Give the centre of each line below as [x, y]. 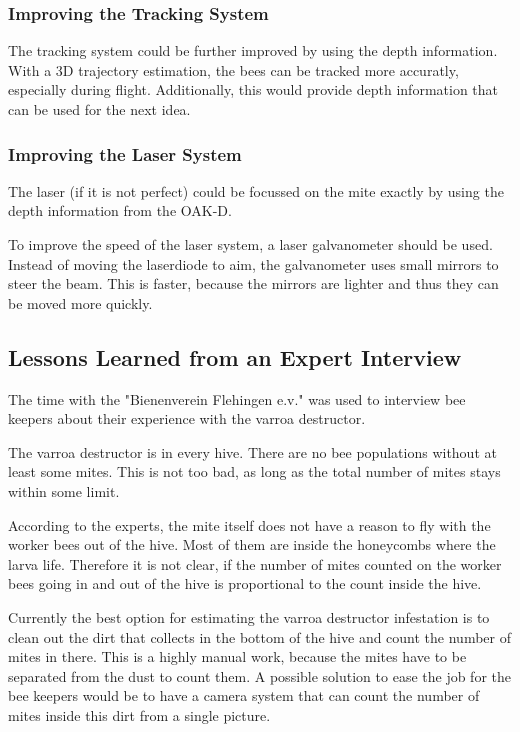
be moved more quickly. [80, 302]
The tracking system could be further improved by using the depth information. [253, 50]
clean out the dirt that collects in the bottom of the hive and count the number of [259, 636]
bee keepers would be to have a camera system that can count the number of [244, 695]
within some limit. [64, 490]
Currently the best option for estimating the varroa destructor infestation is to [249, 616]
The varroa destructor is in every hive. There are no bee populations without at [252, 451]
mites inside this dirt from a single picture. [139, 714]
